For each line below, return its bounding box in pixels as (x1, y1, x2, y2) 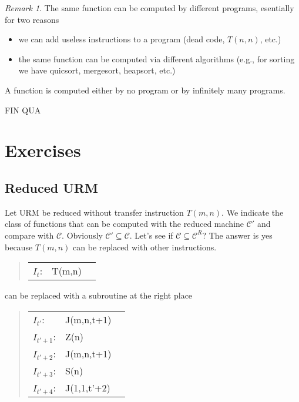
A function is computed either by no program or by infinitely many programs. (5, 83, 285, 96)
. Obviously (62, 229, 103, 241)
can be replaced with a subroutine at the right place (5, 289, 193, 301)
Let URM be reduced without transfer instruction (5, 206, 184, 218)
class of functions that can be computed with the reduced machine (5, 217, 244, 230)
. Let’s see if (129, 229, 173, 241)
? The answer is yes (202, 229, 273, 241)
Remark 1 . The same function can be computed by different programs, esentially (5, 2, 294, 14)
